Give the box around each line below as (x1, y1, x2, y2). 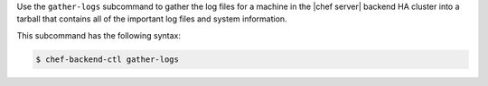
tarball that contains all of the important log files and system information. (16, 13, 288, 24)
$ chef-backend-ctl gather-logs (35, 54, 180, 64)
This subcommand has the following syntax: (16, 30, 181, 40)
